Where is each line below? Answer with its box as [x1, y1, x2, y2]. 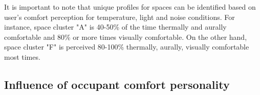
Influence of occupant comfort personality [4, 76, 230, 92]
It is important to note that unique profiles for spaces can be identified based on [4, 2, 256, 12]
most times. [4, 51, 40, 62]
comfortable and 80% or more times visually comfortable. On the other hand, [4, 31, 247, 42]
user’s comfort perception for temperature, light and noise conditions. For [4, 11, 235, 22]
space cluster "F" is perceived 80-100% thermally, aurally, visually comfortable [4, 41, 249, 52]
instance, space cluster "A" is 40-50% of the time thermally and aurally [4, 21, 227, 32]
